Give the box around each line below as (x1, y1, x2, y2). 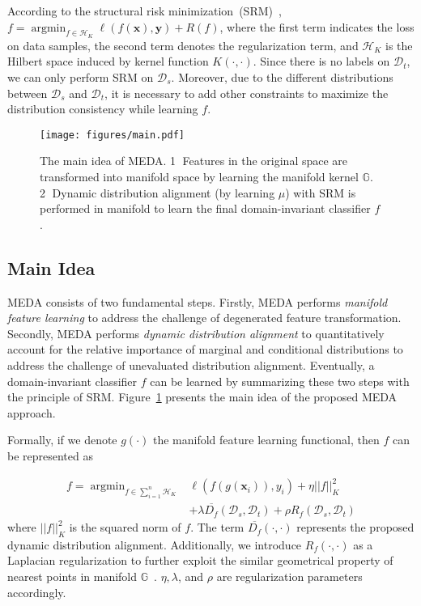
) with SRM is (285, 184, 356, 201)
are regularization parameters (216, 568, 363, 585)
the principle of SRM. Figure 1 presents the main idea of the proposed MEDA (7, 388, 398, 405)
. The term (190, 519, 245, 536)
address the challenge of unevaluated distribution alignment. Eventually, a (7, 356, 375, 373)
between (7, 84, 48, 101)
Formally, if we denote (7, 431, 117, 448)
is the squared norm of (69, 519, 181, 536)
